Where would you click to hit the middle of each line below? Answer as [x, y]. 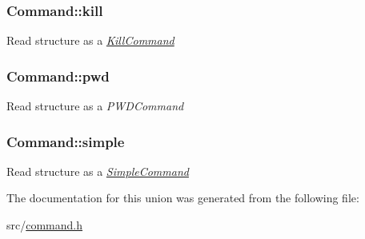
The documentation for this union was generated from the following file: [183, 198]
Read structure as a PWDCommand [95, 106]
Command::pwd [58, 76]
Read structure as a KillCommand [90, 40]
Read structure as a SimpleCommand [98, 171]
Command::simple [66, 141]
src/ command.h [45, 225]
